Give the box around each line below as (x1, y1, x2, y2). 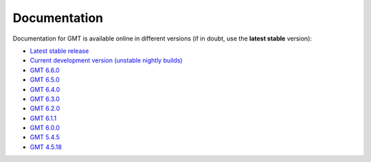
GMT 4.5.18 (30, 143, 62, 151)
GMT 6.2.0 (30, 104, 60, 113)
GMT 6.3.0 (30, 95, 60, 103)
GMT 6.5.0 (30, 76, 60, 84)
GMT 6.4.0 (30, 85, 60, 93)
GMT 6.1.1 (30, 114, 57, 122)
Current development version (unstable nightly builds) (30, 56, 183, 65)
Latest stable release (30, 47, 89, 55)
